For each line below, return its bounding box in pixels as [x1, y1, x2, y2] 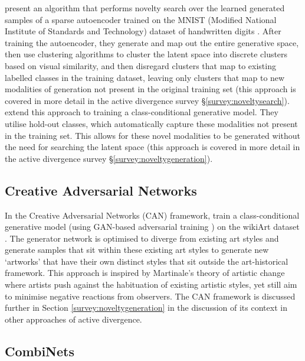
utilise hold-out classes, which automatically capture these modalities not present [5, 117, 298, 129]
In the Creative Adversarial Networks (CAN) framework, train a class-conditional [5, 209, 300, 221]
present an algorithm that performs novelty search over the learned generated [5, 2, 285, 14]
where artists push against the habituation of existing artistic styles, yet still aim [5, 278, 297, 291]
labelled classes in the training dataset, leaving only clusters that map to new [5, 71, 285, 83]
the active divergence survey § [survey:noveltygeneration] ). [5, 152, 213, 164]
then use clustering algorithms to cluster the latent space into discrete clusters [5, 48, 288, 60]
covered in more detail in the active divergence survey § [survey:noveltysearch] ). [5, 94, 290, 106]
